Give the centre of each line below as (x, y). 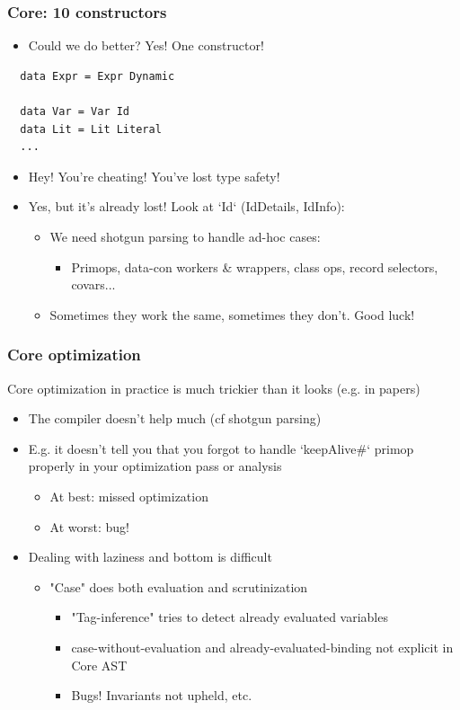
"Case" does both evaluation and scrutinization (179, 586)
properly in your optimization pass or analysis (155, 466)
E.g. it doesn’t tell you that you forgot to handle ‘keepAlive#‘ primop (221, 448)
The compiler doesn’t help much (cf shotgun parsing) (175, 418)
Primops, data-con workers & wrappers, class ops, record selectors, (255, 266)
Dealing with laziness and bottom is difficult (150, 557)
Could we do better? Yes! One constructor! (146, 45)
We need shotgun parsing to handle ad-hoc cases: (185, 236)
